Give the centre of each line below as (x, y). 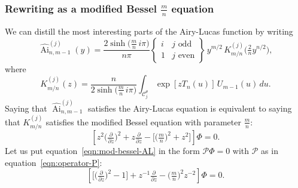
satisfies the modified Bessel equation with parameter (143, 121)
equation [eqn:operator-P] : (54, 162)
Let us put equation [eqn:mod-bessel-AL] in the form (102, 151)
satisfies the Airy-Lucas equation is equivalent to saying (190, 108)
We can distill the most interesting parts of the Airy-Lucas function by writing (149, 31)
